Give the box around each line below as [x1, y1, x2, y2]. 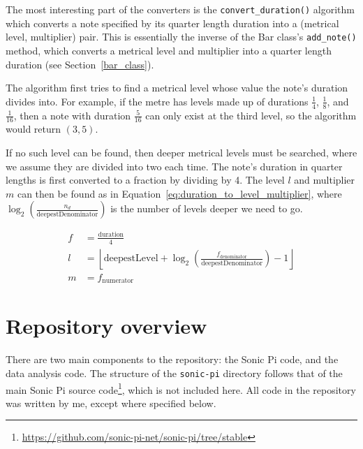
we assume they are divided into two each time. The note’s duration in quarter [6, 159, 343, 173]
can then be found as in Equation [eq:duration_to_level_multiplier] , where [17, 186, 342, 200]
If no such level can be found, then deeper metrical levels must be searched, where [6, 145, 357, 159]
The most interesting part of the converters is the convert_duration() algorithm [6, 2, 355, 16]
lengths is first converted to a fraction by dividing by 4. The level [6, 172, 285, 187]
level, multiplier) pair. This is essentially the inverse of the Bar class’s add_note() [6, 29, 357, 44]
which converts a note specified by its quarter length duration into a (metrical [6, 15, 339, 30]
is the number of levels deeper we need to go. [110, 201, 303, 216]
